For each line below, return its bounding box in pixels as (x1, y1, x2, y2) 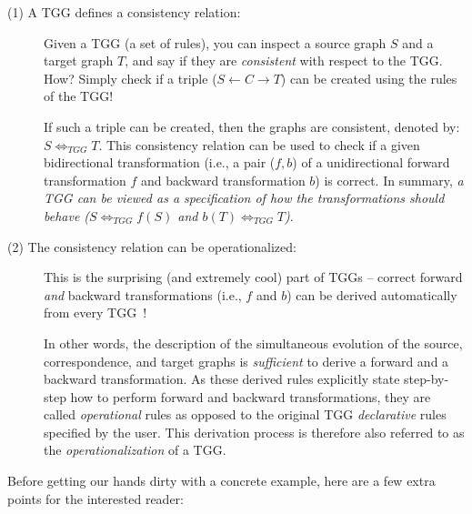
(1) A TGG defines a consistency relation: (7, 3, 241, 21)
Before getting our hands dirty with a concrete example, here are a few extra (7, 471, 436, 490)
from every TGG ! (44, 303, 147, 322)
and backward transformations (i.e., (44, 285, 242, 304)
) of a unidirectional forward (292, 153, 450, 172)
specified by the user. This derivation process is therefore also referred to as (44, 422, 465, 441)
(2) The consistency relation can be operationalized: (7, 237, 296, 256)
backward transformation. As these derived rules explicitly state (44, 369, 400, 388)
